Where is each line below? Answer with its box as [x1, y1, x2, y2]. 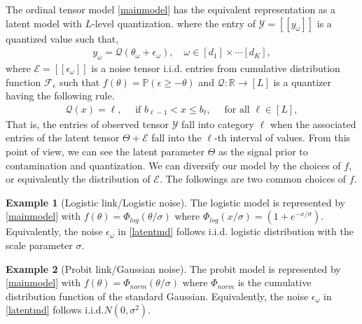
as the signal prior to [218, 144, 308, 159]
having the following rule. [6, 88, 115, 103]
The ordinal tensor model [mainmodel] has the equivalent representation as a [6, 2, 336, 16]
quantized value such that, [6, 31, 119, 45]
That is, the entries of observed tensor [6, 116, 169, 131]
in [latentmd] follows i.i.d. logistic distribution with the [118, 224, 354, 239]
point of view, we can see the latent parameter [6, 144, 205, 159]
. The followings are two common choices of [159, 171, 347, 186]
